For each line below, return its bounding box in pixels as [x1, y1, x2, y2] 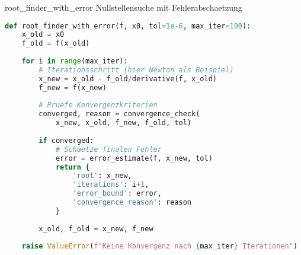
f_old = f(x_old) [21, 39, 90, 48]
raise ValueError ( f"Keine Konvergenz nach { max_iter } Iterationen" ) [21, 242, 298, 251]
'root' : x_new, [72, 171, 132, 180]
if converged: [39, 136, 94, 145]
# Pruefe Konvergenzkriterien [39, 101, 158, 110]
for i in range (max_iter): [21, 57, 128, 66]
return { [55, 162, 90, 171]
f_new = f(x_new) [39, 83, 107, 92]
